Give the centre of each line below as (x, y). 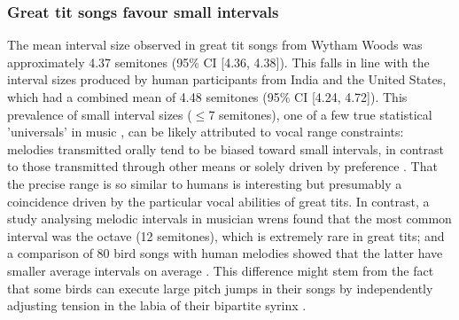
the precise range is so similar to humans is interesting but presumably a (205, 183)
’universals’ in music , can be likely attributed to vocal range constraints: (206, 132)
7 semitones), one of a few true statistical (320, 114)
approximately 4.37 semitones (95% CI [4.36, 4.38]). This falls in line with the (218, 62)
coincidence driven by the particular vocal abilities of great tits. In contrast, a (218, 201)
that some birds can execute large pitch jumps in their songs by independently (220, 288)
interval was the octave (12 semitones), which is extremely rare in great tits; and (226, 235)
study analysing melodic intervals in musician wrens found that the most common (229, 219)
